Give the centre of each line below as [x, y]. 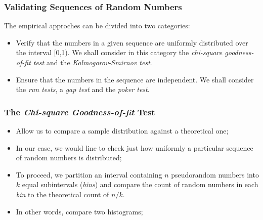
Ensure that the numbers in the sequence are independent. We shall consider [135, 79]
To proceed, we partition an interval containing [89, 174]
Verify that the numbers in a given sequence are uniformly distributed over [132, 42]
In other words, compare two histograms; [79, 211]
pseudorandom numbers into [215, 174]
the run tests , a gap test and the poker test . [83, 89]
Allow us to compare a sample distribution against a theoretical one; [122, 130]
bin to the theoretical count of [62, 194]
